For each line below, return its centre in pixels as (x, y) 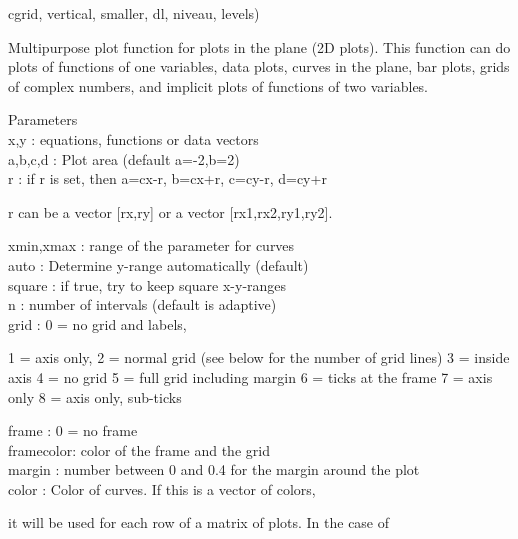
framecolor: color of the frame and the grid (139, 449)
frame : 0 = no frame (73, 430)
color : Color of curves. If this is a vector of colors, (162, 488)
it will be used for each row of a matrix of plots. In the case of (199, 522)
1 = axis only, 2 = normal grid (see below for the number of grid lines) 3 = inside (259, 357)
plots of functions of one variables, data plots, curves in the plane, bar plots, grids (259, 66)
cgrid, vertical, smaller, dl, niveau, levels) (134, 13)
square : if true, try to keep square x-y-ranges (147, 284)
